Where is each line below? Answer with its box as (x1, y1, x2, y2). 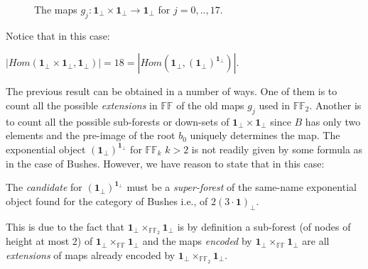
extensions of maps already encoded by (6, 248, 175, 262)
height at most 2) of (6, 234, 93, 248)
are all (302, 234, 330, 248)
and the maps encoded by (142, 234, 252, 248)
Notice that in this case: (6, 28, 110, 43)
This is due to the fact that (6, 219, 124, 234)
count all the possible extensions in (6, 97, 158, 112)
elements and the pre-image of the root (6, 128, 175, 143)
